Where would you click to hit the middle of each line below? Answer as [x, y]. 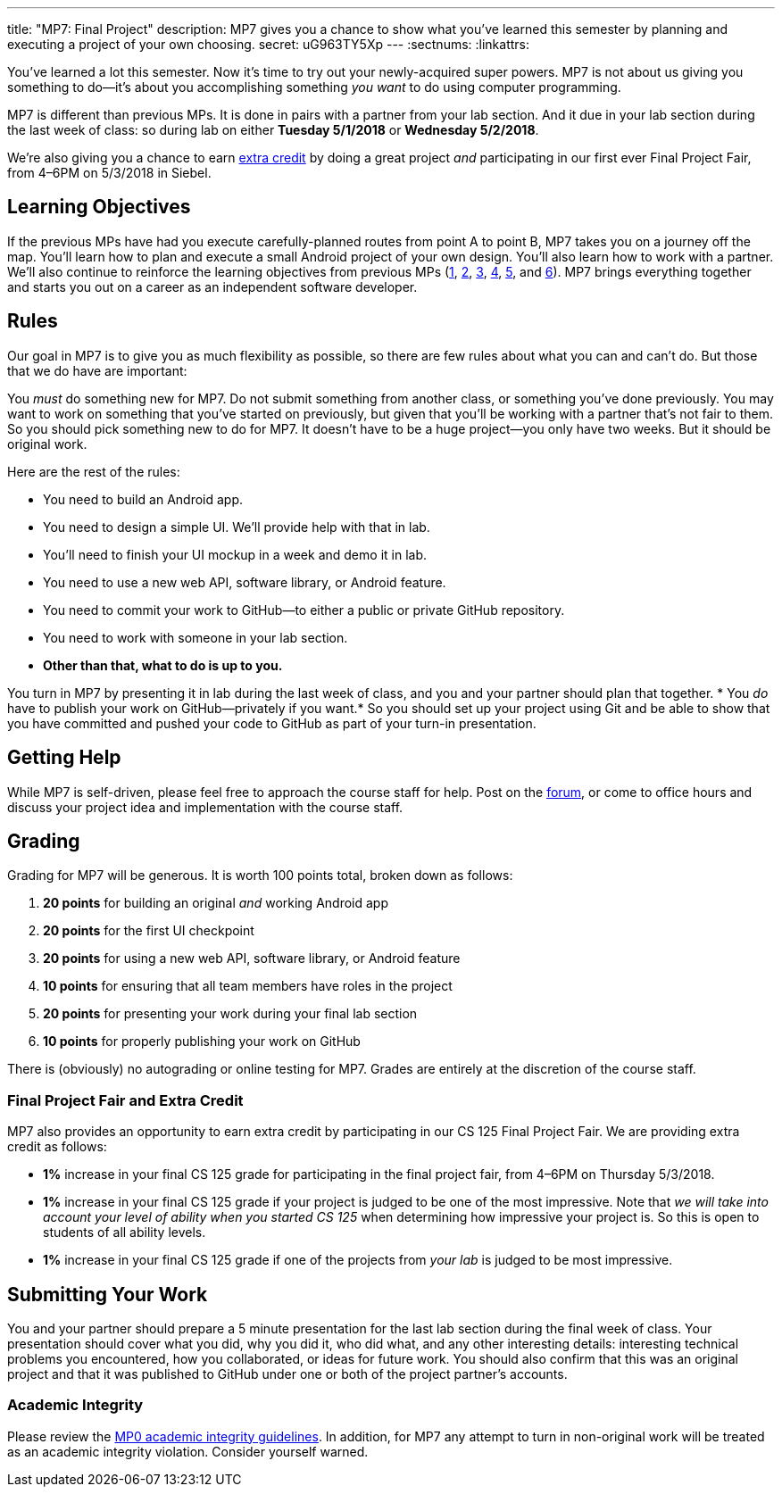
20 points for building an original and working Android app [216, 903]
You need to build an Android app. [143, 499]
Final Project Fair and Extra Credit [125, 1100]
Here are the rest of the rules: [94, 471]
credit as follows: [57, 1147]
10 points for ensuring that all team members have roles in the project [248, 986]
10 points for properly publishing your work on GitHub [202, 1042]
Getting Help [64, 758]
